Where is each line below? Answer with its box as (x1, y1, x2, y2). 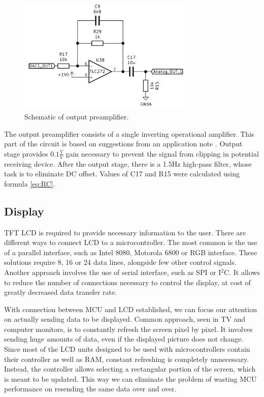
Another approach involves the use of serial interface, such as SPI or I (4, 266, 221, 277)
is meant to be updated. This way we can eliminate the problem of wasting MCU (4, 373, 257, 384)
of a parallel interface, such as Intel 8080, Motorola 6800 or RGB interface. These (4, 247, 257, 257)
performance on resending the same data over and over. (4, 383, 177, 394)
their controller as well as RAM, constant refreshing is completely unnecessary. (4, 353, 249, 364)
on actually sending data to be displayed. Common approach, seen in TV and (4, 314, 246, 324)
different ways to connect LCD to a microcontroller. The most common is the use (4, 237, 257, 248)
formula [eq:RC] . (4, 178, 55, 189)
